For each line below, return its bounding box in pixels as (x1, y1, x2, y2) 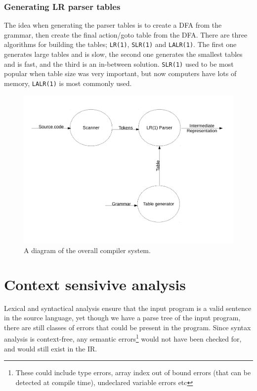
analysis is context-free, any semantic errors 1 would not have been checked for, (4, 332, 242, 344)
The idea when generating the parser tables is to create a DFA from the (4, 20, 222, 30)
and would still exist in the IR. (4, 343, 97, 353)
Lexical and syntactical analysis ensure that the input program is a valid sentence (4, 303, 252, 313)
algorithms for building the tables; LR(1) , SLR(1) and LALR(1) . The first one (4, 39, 237, 49)
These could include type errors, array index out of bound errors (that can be (15, 367, 251, 378)
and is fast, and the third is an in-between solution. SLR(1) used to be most (4, 58, 234, 69)
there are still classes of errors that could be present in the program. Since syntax (4, 322, 251, 332)
